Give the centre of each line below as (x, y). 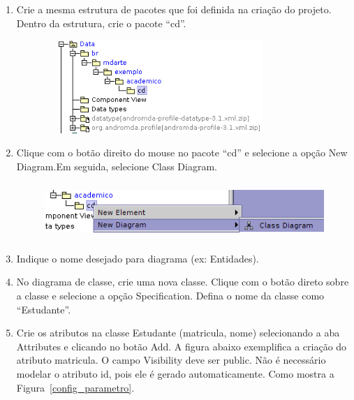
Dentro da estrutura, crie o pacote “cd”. (101, 23)
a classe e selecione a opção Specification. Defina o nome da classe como (170, 296)
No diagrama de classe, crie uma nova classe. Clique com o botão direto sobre (183, 282)
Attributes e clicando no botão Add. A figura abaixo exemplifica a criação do (182, 346)
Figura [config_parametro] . (75, 387)
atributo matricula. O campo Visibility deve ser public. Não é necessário (171, 360)
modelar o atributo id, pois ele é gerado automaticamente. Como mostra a (175, 374)
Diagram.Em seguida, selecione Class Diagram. (117, 166)
